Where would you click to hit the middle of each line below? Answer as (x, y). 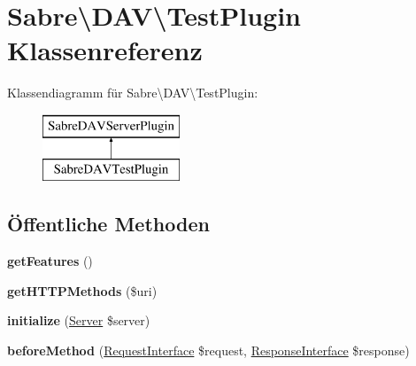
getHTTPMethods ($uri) (82, 290)
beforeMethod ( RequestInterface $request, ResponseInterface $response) (208, 350)
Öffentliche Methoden (108, 224)
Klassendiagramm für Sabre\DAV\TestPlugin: (133, 93)
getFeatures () (50, 261)
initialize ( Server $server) (79, 320)
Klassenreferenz (105, 50)
